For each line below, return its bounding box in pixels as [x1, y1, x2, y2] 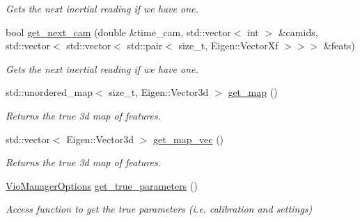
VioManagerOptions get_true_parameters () [6, 178, 198, 193]
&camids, [278, 24, 318, 39]
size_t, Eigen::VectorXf [178, 38, 279, 53]
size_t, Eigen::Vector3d [109, 85, 209, 99]
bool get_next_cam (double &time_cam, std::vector [6, 24, 231, 39]
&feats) [323, 38, 355, 53]
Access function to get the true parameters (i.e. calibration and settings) [6, 202, 313, 216]
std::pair [127, 38, 163, 53]
